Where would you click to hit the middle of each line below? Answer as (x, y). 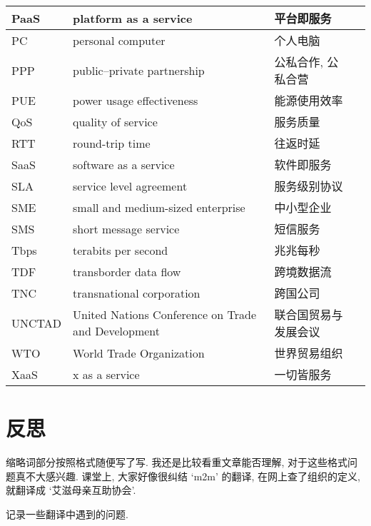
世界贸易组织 (309, 353)
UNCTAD (37, 323)
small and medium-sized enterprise (159, 207)
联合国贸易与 (309, 314)
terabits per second (121, 250)
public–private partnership (139, 70)
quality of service (115, 121)
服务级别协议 (309, 186)
